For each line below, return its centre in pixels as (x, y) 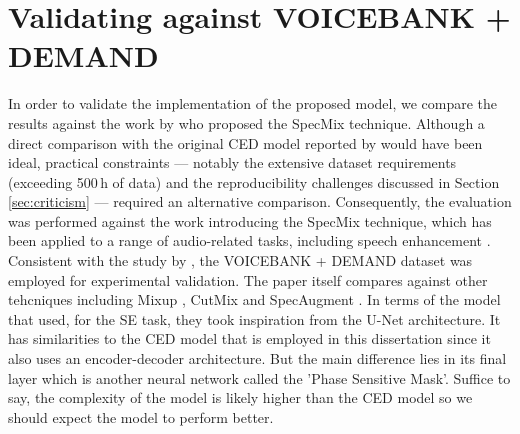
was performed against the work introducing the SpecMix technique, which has (250, 220)
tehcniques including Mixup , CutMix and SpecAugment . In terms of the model (254, 299)
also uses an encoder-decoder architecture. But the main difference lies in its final (257, 358)
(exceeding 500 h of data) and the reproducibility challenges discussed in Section (254, 181)
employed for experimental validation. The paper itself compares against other (248, 279)
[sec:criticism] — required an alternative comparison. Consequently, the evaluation (260, 201)
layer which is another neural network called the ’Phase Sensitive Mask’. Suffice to (259, 377)
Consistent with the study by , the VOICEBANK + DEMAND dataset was (240, 260)
